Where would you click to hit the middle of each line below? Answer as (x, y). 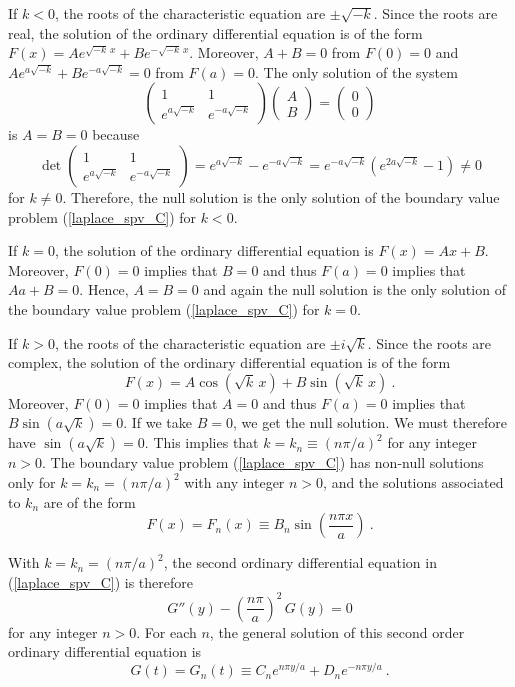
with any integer (234, 481)
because (116, 134)
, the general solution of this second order (337, 631)
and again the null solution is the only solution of (354, 289)
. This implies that (201, 442)
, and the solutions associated (413, 481)
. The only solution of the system (356, 71)
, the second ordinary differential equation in (300, 562)
